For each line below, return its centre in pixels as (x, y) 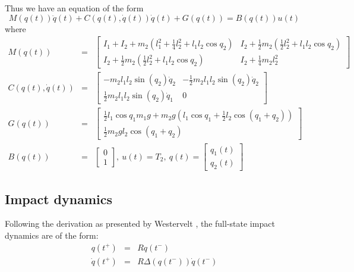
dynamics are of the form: (52, 235)
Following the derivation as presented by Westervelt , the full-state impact (140, 223)
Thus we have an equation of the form (74, 8)
